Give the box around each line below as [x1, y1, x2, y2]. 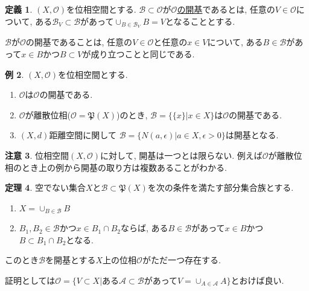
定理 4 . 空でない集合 [5, 181, 86, 194]
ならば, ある [121, 222, 168, 234]
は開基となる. [225, 129, 279, 141]
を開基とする [45, 254, 96, 266]
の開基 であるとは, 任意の [177, 3, 275, 15]
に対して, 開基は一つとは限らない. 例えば [100, 149, 263, 162]
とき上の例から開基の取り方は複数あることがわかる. [21, 161, 227, 173]
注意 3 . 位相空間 [5, 149, 69, 162]
